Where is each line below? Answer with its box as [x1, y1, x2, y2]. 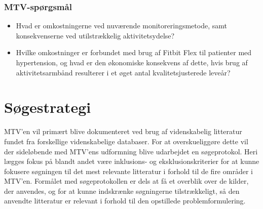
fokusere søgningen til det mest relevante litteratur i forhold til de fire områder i [4, 165, 253, 176]
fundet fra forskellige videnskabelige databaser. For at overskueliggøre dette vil [4, 136, 248, 146]
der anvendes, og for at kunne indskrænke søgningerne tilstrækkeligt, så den [4, 185, 240, 196]
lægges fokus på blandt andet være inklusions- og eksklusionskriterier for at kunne [4, 156, 259, 166]
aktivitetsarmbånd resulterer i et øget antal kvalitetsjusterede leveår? [16, 67, 231, 77]
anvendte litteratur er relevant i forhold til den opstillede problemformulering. [4, 195, 246, 206]
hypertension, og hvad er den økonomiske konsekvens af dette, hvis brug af [16, 57, 248, 67]
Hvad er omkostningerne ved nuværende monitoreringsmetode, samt [16, 20, 227, 31]
